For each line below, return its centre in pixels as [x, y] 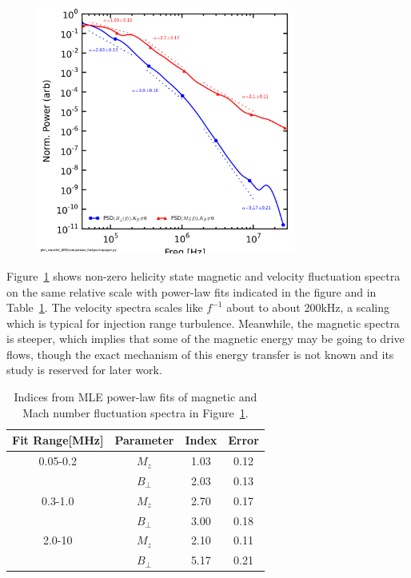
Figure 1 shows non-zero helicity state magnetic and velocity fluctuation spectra [204, 275]
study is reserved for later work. [84, 370]
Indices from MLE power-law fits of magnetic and [136, 397]
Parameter [144, 440]
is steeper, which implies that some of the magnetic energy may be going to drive [205, 339]
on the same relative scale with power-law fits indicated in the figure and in [192, 291]
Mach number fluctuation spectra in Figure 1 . [136, 412]
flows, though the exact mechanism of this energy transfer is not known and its [200, 354]
